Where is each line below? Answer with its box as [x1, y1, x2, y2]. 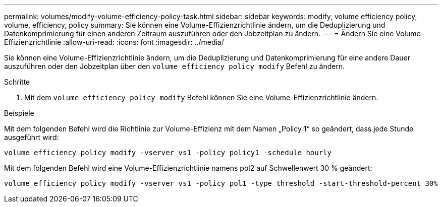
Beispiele [4, 109, 34, 117]
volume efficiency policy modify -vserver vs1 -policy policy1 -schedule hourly [4, 149, 332, 157]
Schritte [4, 78, 30, 86]
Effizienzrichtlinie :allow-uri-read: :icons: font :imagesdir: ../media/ [4, 38, 224, 46]
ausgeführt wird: [4, 133, 59, 142]
